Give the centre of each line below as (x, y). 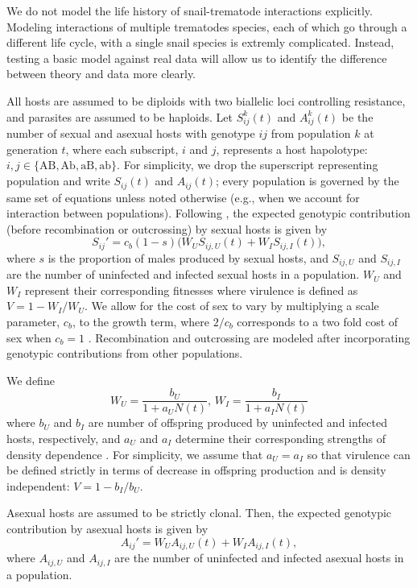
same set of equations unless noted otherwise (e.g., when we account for (183, 197)
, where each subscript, (122, 149)
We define (31, 380)
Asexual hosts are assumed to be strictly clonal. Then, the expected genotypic (199, 513)
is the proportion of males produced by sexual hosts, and (188, 257)
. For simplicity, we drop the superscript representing (248, 165)
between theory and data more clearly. (101, 74)
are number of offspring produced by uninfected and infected (237, 422)
